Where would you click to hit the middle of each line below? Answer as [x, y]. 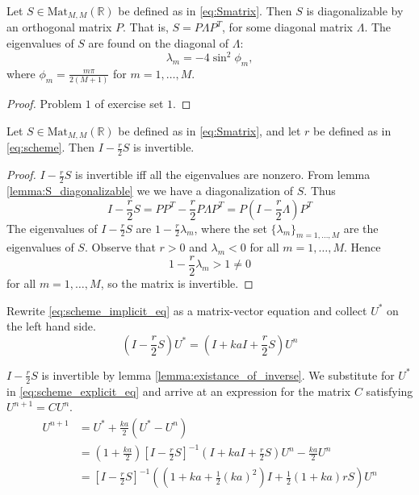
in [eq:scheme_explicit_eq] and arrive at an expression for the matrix [179, 391]
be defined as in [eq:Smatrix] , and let [209, 130]
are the [361, 228]
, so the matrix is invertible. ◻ [177, 283]
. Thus [320, 190]
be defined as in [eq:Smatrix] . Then [205, 10]
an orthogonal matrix [59, 27]
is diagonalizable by [355, 10]
